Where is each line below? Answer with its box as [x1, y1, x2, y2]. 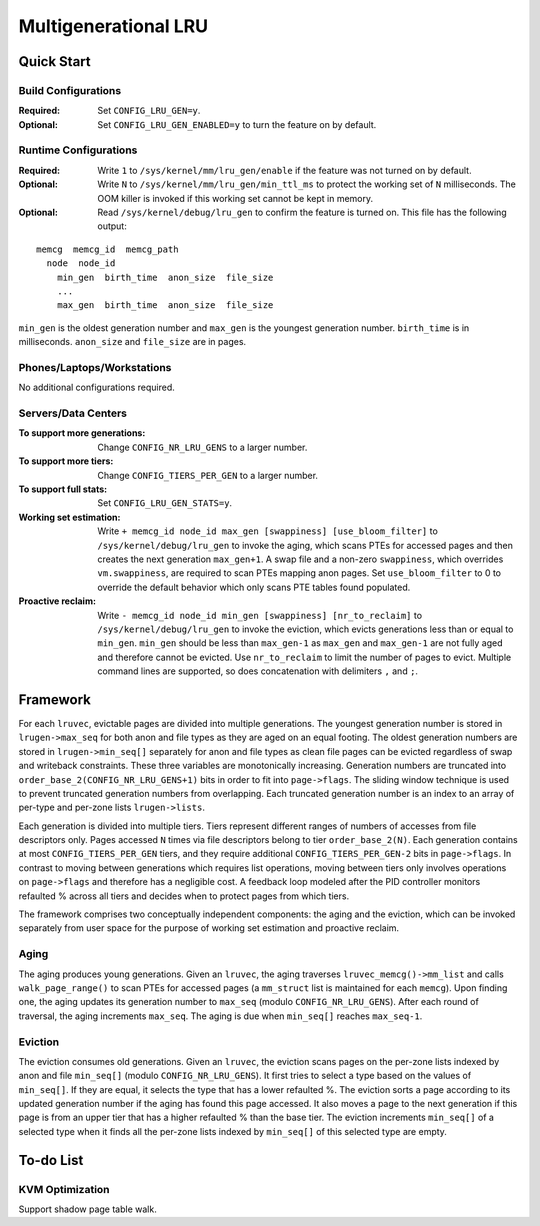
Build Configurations [18, 83, 122, 97]
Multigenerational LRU [18, 15, 209, 37]
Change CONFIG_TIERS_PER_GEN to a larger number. [97, 469, 319, 481]
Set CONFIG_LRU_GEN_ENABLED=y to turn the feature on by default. [97, 118, 377, 130]
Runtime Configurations [18, 143, 138, 157]
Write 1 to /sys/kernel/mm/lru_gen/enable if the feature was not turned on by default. [97, 164, 472, 176]
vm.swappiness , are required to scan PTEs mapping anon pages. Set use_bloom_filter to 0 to [97, 567, 502, 579]
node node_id [46, 258, 116, 269]
